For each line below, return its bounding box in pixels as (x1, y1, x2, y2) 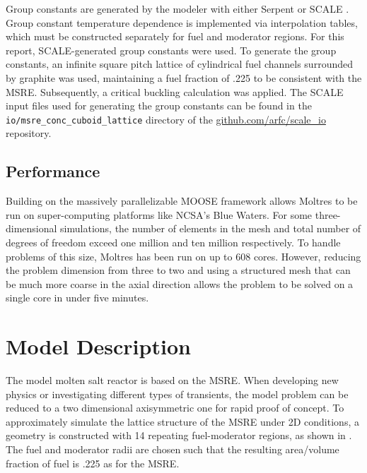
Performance (6, 160, 100, 182)
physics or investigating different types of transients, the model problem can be (6, 386, 349, 401)
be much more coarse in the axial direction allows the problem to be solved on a (6, 276, 354, 291)
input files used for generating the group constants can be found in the (6, 98, 312, 113)
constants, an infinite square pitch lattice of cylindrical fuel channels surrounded (6, 56, 353, 71)
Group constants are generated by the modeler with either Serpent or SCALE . (6, 1, 349, 16)
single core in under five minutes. (6, 290, 149, 305)
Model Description (6, 332, 191, 361)
